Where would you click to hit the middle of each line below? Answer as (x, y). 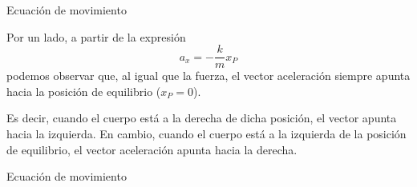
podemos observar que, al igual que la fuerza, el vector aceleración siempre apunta (208, 76)
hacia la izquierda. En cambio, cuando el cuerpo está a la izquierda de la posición (206, 134)
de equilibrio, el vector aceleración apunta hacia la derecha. (152, 149)
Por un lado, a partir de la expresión (96, 36)
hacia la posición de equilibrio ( (84, 91)
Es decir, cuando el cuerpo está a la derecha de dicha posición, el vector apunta (202, 118)
